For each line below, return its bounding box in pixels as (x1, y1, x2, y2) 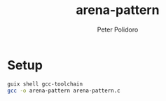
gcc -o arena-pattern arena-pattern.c (7, 87, 120, 94)
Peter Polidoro (97, 25, 139, 34)
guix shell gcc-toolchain (7, 80, 83, 88)
